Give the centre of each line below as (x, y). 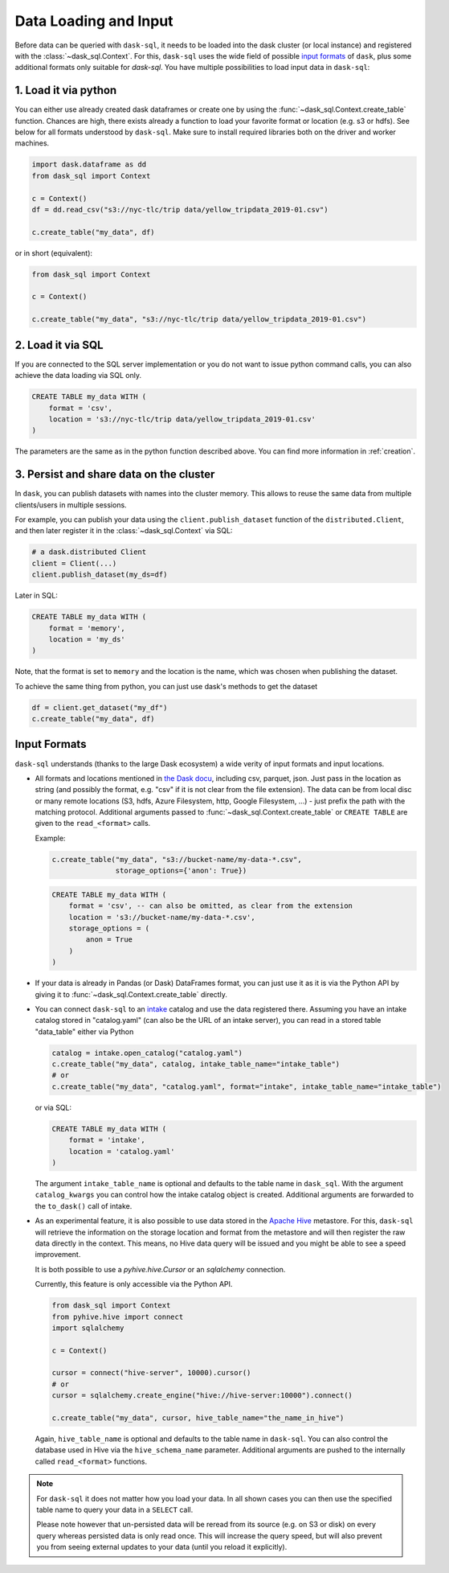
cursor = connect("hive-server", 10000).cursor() (151, 1373)
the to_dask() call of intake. (84, 1205)
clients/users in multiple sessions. (71, 505)
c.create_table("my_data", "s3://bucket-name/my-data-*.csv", (177, 859)
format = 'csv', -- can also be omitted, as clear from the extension (211, 906)
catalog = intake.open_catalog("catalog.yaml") (147, 1053)
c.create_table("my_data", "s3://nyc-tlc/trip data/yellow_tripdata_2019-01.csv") (199, 319)
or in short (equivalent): (53, 253)
